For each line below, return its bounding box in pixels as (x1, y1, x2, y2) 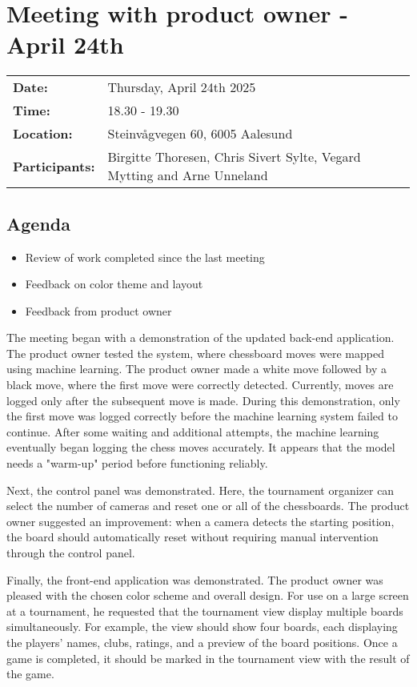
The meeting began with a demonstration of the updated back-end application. (6, 329, 395, 346)
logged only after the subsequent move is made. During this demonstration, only (6, 392, 400, 408)
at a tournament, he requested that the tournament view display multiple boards (6, 602, 403, 619)
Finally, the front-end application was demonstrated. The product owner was (6, 571, 383, 588)
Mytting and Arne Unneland (107, 166, 268, 185)
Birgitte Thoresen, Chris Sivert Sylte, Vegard (107, 147, 361, 167)
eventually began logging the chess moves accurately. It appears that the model (6, 439, 395, 456)
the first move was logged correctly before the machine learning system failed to (6, 408, 398, 424)
